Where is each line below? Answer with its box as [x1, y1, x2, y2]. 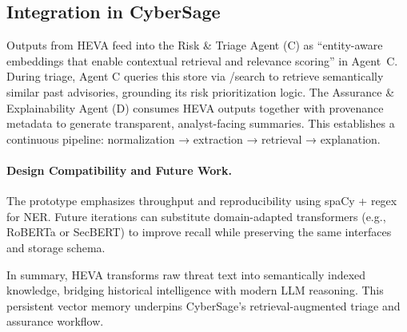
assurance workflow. [6, 313, 104, 330]
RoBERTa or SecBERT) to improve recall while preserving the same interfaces [6, 223, 392, 240]
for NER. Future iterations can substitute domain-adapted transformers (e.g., [6, 207, 386, 224]
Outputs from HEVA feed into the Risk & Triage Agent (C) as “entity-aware [6, 37, 383, 53]
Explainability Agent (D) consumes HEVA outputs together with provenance [6, 99, 384, 116]
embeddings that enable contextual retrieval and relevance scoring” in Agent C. [6, 52, 398, 69]
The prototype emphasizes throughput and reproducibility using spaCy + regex [6, 192, 397, 209]
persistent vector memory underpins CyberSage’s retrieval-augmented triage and [6, 297, 401, 314]
